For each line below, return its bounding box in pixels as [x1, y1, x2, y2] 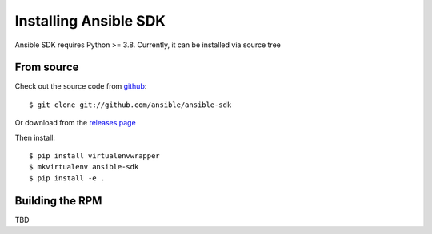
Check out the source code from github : [14, 81, 147, 91]
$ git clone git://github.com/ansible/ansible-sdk [29, 100, 232, 109]
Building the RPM [14, 194, 102, 208]
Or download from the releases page [14, 118, 136, 128]
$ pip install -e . [29, 173, 106, 183]
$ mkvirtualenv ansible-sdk [29, 162, 139, 172]
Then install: [14, 133, 56, 142]
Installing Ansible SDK [14, 12, 166, 30]
